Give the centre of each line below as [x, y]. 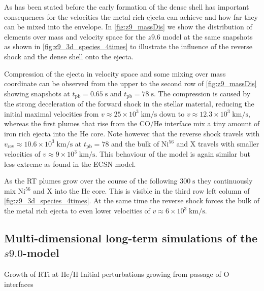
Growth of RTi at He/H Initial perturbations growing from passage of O [117, 274]
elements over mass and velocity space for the [75, 36]
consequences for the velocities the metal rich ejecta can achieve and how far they [131, 16]
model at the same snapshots [208, 36]
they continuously [225, 181]
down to [172, 113]
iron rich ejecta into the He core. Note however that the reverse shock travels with [132, 133]
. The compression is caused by [202, 93]
